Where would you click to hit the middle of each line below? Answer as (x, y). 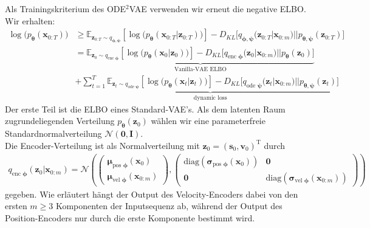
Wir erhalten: (30, 20)
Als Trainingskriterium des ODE (66, 9)
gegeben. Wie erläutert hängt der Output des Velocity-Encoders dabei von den (152, 194)
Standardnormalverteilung (53, 133)
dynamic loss (210, 98)
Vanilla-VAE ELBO (200, 69)
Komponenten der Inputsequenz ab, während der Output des (169, 206)
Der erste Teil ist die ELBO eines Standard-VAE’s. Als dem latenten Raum (145, 109)
